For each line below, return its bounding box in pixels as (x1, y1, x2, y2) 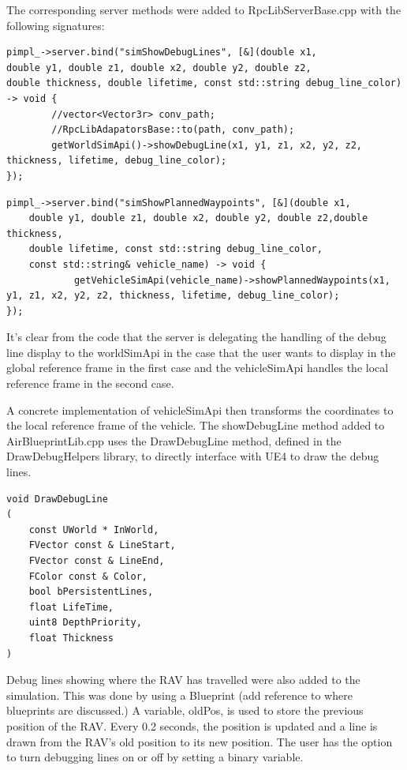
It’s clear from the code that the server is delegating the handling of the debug (6, 329, 386, 345)
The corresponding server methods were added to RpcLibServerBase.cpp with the (6, 2, 401, 17)
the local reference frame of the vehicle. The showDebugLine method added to (6, 417, 385, 434)
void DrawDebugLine (6, 493, 108, 505)
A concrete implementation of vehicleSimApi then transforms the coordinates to (6, 401, 394, 418)
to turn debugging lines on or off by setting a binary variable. (6, 749, 304, 765)
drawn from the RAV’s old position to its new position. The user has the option (6, 733, 393, 749)
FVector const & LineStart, (28, 539, 176, 551)
